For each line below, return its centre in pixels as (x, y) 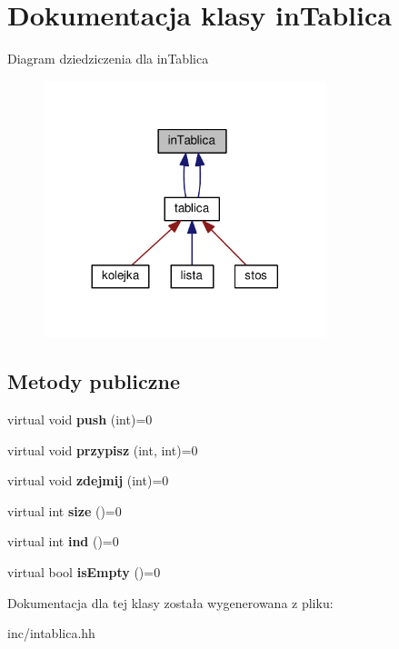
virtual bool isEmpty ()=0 (84, 572)
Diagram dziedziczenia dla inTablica (108, 59)
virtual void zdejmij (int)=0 (88, 480)
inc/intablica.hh (51, 633)
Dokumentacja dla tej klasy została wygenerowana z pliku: (170, 602)
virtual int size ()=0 (65, 510)
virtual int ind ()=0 (63, 541)
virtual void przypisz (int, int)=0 (103, 449)
